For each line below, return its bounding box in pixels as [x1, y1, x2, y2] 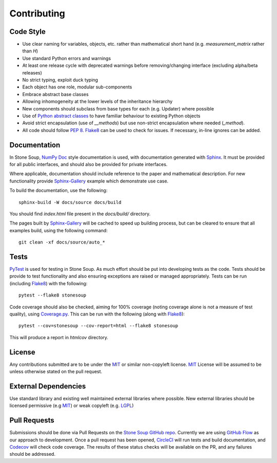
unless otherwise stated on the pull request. [9, 368, 103, 375]
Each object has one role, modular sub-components [22, 84, 132, 90]
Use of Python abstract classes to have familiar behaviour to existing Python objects [22, 113, 201, 119]
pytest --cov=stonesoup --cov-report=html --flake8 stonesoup [18, 323, 179, 329]
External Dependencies [9, 382, 86, 391]
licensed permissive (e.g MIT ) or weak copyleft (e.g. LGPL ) [9, 402, 134, 409]
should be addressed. [9, 451, 56, 457]
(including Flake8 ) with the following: [9, 280, 88, 286]
